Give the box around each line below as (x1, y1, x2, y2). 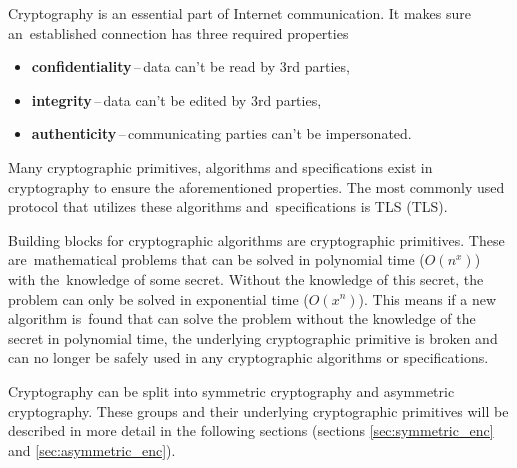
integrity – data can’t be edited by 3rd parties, (31, 89, 322, 110)
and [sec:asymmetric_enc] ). (8, 439, 176, 460)
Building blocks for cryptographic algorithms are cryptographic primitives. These (8, 229, 505, 250)
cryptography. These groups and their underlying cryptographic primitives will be (8, 400, 509, 421)
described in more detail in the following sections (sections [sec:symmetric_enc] (8, 420, 494, 441)
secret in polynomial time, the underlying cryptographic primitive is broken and (8, 327, 498, 348)
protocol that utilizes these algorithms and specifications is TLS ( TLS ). (8, 196, 448, 217)
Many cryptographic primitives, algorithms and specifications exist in (8, 156, 433, 177)
